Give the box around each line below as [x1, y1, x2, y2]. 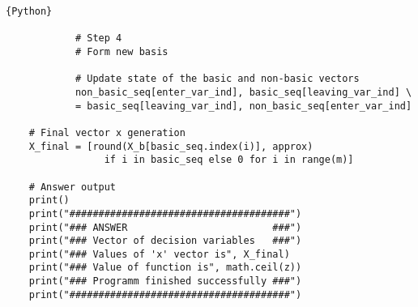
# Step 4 [75, 32, 122, 45]
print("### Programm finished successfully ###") [28, 275, 302, 288]
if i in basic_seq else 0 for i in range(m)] [104, 154, 354, 166]
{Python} [6, 6, 53, 17]
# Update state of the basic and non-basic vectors [75, 73, 360, 85]
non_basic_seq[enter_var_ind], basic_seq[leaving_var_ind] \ [75, 86, 412, 98]
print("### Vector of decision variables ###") [28, 235, 302, 247]
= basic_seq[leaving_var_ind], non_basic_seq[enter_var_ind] [75, 100, 412, 112]
